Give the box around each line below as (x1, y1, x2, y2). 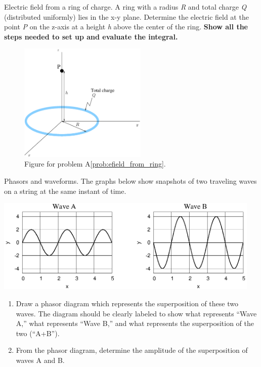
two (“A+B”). (16, 328, 60, 338)
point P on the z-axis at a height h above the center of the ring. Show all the (4, 21, 248, 32)
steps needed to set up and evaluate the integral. (4, 31, 178, 42)
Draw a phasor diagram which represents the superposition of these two (16, 298, 238, 309)
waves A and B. (16, 355, 65, 365)
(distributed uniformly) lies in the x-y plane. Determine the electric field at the (4, 11, 249, 22)
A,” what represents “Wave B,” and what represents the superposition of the (16, 318, 254, 329)
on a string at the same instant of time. (4, 185, 126, 196)
